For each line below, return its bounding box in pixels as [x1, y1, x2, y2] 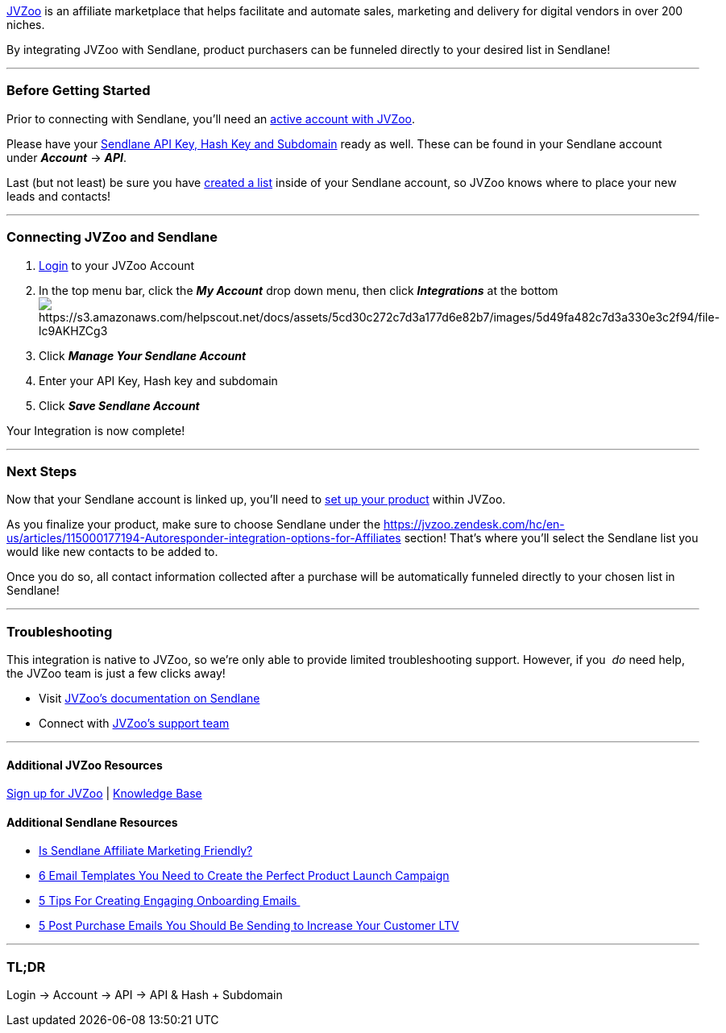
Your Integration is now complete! [6, 423, 185, 438]
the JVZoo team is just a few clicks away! [6, 666, 226, 680]
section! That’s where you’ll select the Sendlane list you [404, 531, 699, 546]
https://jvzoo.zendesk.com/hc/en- [383, 517, 565, 532]
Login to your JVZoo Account [39, 258, 195, 272]
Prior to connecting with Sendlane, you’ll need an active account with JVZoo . [6, 111, 416, 126]
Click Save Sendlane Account [39, 398, 200, 413]
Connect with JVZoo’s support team [39, 716, 230, 730]
